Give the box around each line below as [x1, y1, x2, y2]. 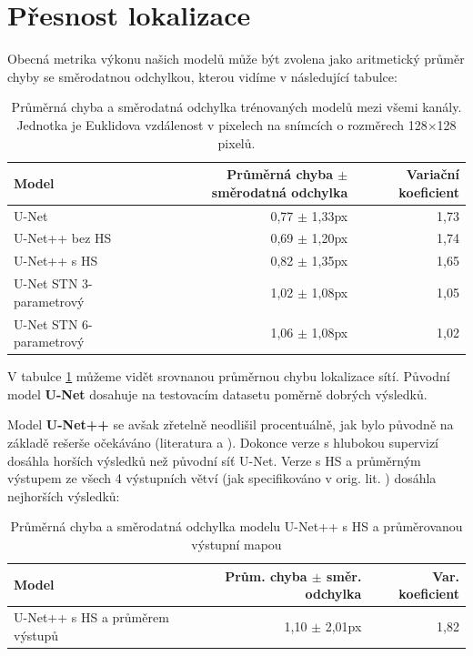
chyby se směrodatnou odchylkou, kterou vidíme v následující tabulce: [7, 66, 398, 86]
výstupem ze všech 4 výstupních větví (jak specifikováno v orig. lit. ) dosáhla [7, 469, 437, 488]
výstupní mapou [191, 534, 282, 553]
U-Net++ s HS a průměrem [14, 607, 169, 626]
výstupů [14, 625, 59, 644]
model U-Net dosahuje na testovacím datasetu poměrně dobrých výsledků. [7, 384, 428, 403]
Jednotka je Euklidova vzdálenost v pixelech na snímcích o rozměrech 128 [16, 115, 428, 134]
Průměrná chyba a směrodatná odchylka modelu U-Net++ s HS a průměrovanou [10, 517, 463, 536]
